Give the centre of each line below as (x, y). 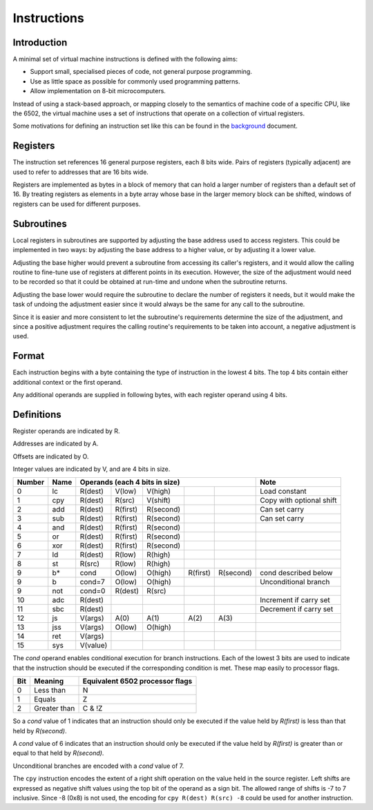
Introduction (40, 42)
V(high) (159, 492)
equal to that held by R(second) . (58, 753)
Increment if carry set (295, 600)
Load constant (283, 492)
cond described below (296, 573)
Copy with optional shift (298, 501)
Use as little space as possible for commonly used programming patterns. (135, 81)
